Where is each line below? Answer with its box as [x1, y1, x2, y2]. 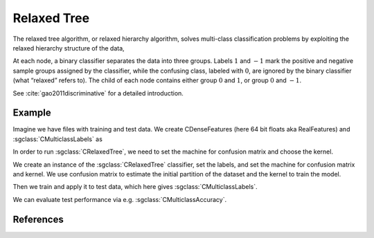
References [12, 213, 64, 225]
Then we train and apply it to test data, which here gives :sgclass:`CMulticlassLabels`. [12, 183, 258, 191]
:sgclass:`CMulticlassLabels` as [12, 135, 103, 143]
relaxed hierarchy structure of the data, [12, 44, 125, 52]
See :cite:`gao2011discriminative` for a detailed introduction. [12, 89, 184, 97]
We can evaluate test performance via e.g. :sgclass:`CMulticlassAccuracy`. [12, 195, 227, 203]
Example [12, 107, 51, 119]
